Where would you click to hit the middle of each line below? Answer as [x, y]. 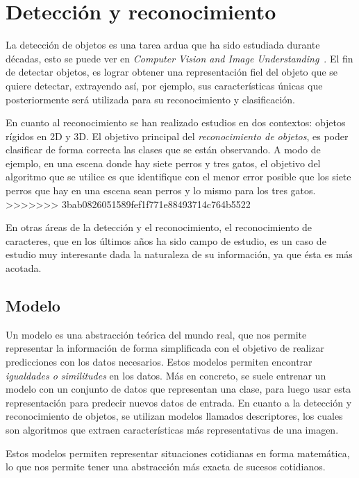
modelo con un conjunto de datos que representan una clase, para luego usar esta [178, 389]
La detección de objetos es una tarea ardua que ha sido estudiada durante [163, 45]
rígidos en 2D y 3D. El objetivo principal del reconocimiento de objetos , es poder [177, 136]
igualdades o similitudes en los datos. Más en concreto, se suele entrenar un [166, 375]
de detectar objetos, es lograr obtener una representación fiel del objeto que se [172, 72]
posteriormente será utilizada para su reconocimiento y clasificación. [150, 99]
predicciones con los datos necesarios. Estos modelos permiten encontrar [159, 362]
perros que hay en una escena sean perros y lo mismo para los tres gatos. [161, 190]
